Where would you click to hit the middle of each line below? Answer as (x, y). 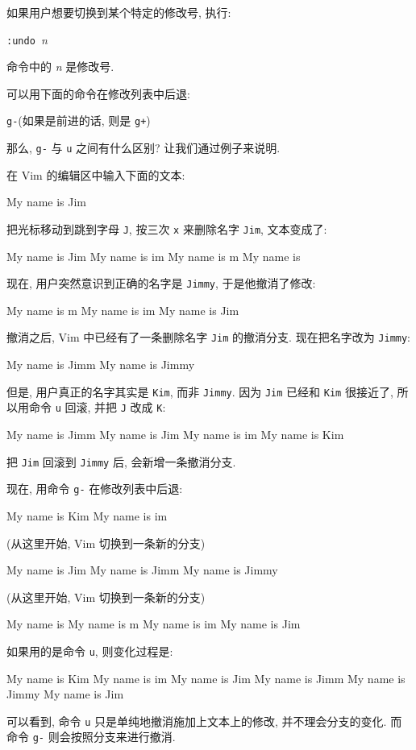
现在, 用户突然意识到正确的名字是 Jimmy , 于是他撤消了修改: (161, 283)
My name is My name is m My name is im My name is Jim (154, 624)
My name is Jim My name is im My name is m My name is (154, 256)
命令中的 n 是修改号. (60, 66)
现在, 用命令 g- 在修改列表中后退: (95, 489)
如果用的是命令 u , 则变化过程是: (90, 651)
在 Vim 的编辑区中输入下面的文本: (96, 174)
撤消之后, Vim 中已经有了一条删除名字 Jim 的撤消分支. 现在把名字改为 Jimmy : (209, 337)
